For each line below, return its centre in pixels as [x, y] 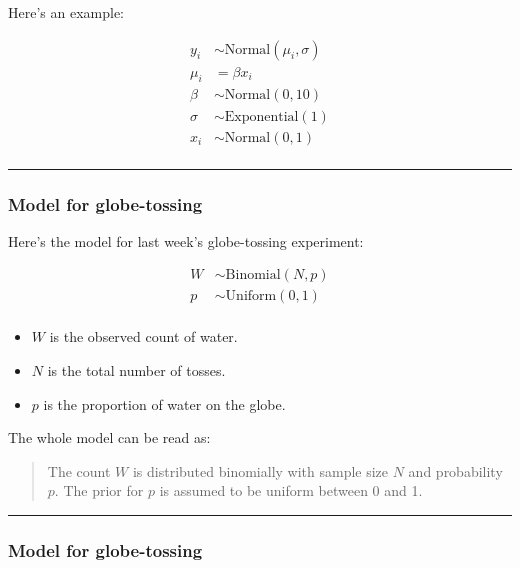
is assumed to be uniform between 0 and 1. [291, 490]
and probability [455, 470]
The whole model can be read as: [109, 437]
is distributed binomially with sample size [260, 470]
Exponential [261, 116]
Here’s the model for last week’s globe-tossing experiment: [186, 240]
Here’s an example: [66, 12]
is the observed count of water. [143, 336]
